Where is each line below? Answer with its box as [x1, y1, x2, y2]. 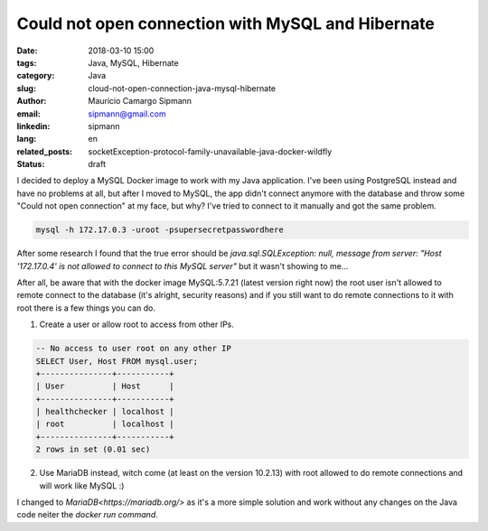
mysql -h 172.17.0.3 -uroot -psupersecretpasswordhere [35, 225, 284, 235]
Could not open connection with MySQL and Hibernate [16, 14, 436, 33]
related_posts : [16, 145, 72, 157]
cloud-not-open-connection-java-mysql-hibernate [88, 82, 276, 94]
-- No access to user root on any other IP [35, 343, 232, 354]
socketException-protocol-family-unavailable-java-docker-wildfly [88, 145, 333, 157]
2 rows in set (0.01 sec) [35, 444, 151, 455]
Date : [16, 45, 38, 56]
